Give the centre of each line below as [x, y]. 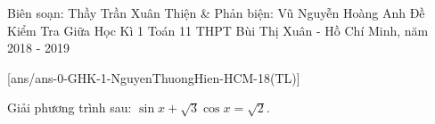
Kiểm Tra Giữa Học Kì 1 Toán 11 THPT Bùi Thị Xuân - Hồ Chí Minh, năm [218, 30]
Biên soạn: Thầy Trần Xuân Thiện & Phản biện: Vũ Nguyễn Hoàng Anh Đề [216, 12]
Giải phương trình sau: [70, 107]
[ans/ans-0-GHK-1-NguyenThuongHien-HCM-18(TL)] [154, 77]
